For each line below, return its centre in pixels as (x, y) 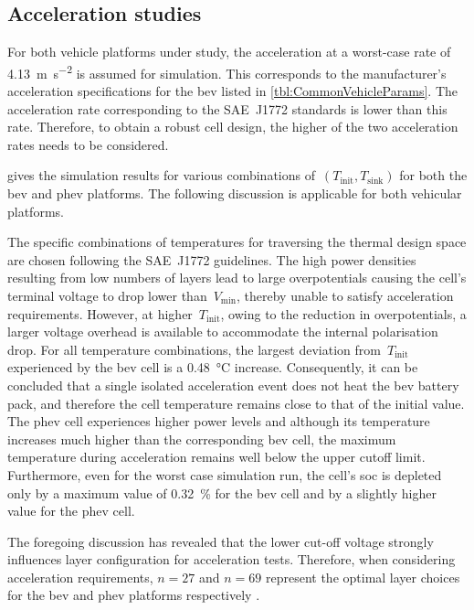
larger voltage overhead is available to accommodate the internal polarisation (223, 332)
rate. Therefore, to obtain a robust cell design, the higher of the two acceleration (233, 127)
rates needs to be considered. (88, 144)
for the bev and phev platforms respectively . (134, 595)
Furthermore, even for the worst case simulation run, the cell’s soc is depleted (225, 474)
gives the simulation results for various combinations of (161, 175)
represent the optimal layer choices (363, 577)
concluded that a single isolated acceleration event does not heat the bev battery (233, 385)
